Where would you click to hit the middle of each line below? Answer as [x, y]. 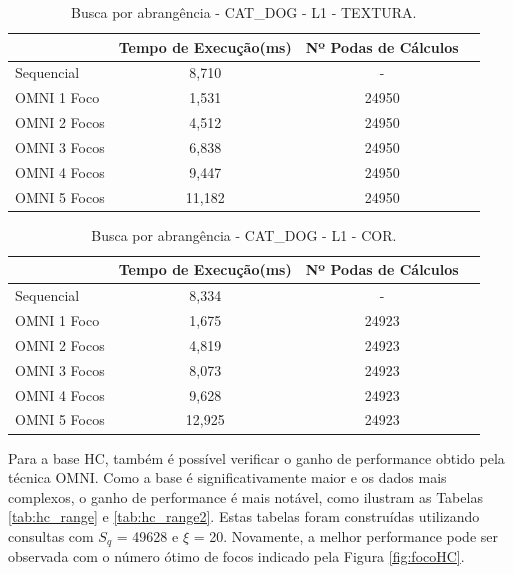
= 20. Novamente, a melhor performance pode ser [345, 535]
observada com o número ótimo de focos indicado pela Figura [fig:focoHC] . [236, 556]
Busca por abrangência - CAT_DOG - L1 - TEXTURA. [244, 12]
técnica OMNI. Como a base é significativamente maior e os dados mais [227, 477]
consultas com [51, 535]
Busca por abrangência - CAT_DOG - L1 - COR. [244, 234]
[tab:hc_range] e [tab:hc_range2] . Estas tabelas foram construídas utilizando [244, 516]
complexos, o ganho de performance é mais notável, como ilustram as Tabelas [245, 496]
